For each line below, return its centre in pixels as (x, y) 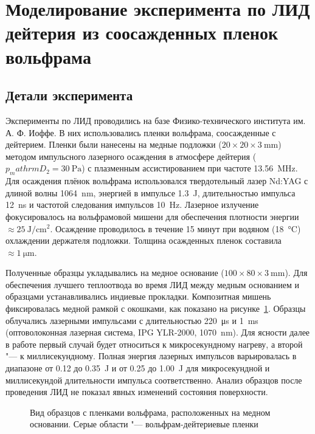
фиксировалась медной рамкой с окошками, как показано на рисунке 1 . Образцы (156, 308)
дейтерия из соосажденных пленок (142, 33)
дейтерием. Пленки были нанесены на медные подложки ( (114, 144)
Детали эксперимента (69, 95)
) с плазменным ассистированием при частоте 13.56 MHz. (190, 168)
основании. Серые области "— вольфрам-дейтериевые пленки (144, 424)
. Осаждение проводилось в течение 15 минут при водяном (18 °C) (175, 228)
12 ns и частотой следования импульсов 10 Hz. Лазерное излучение (132, 205)
